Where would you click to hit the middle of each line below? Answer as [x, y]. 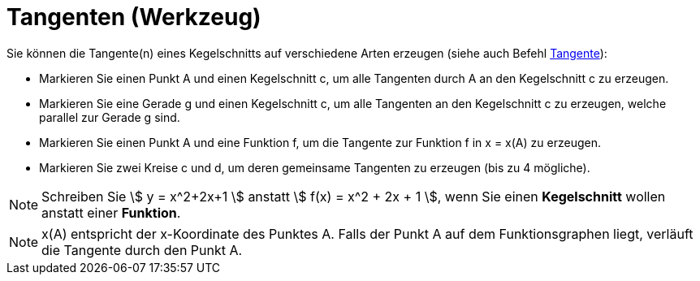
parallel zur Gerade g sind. [110, 117]
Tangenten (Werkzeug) [134, 17]
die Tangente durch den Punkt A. [142, 250]
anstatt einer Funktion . [111, 212]
